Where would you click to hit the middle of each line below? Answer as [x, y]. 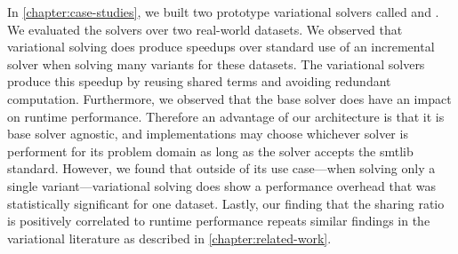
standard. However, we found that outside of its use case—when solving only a [221, 168]
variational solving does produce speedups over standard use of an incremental [221, 47]
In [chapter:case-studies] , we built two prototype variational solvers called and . [223, 12]
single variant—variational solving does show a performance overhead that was [222, 185]
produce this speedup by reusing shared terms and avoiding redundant [199, 81]
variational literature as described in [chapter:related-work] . [169, 238]
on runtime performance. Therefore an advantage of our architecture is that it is [226, 116]
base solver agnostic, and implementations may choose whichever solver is [208, 134]
